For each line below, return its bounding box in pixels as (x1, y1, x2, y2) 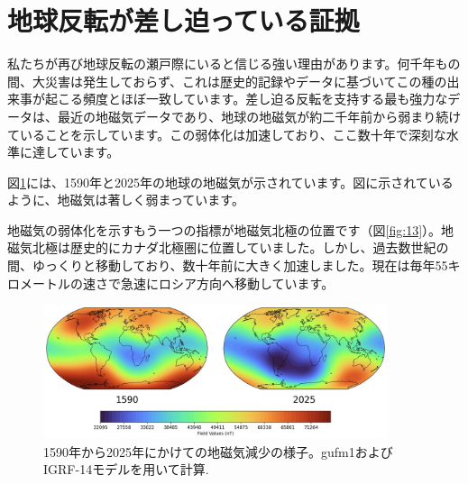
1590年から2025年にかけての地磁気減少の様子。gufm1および (43, 442, 393, 461)
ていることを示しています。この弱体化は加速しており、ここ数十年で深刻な (7, 124, 446, 143)
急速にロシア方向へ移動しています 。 (120, 273, 335, 292)
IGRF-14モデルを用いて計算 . (43, 460, 209, 479)
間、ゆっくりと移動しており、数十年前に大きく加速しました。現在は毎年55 (7, 256, 448, 275)
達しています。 (32, 142, 120, 161)
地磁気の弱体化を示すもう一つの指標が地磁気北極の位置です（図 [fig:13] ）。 (7, 220, 442, 239)
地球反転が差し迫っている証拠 (7, 2, 360, 39)
